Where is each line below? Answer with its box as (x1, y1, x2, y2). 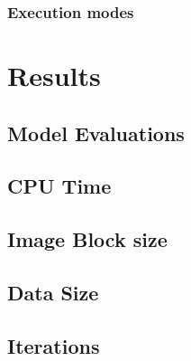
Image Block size (7, 225, 168, 253)
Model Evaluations (7, 119, 185, 147)
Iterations (7, 331, 100, 359)
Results (7, 57, 101, 94)
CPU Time (7, 172, 112, 200)
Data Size (7, 278, 99, 306)
